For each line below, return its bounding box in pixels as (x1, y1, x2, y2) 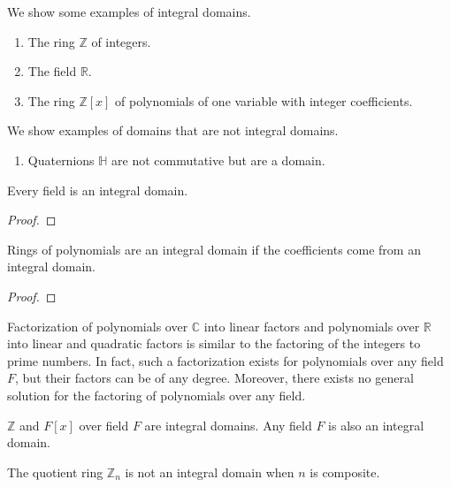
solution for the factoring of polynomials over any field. (7, 385, 306, 404)
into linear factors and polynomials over (203, 316, 420, 335)
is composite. (310, 462, 380, 481)
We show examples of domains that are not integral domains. (7, 121, 339, 140)
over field (79, 415, 129, 434)
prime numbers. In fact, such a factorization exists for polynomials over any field (7, 351, 444, 369)
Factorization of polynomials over (7, 316, 188, 335)
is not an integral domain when (125, 462, 294, 481)
